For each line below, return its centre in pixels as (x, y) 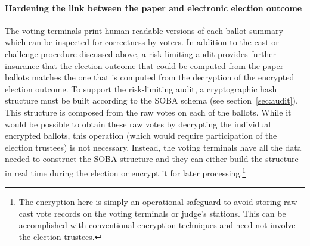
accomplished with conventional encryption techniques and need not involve (157, 225)
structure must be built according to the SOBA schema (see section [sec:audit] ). (151, 100)
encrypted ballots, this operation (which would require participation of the (141, 136)
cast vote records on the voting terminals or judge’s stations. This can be (152, 213)
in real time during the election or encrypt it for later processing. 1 (125, 172)
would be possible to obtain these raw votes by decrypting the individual (138, 124)
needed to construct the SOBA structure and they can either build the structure (152, 159)
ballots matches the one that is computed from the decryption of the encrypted (150, 77)
